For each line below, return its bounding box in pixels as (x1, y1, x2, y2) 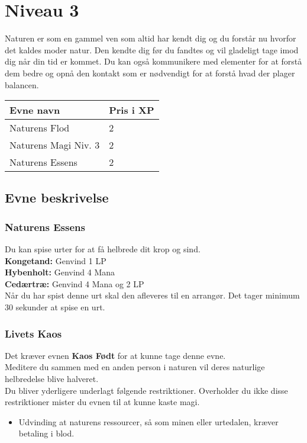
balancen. (5, 78, 39, 91)
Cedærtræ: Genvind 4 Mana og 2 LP (5, 277, 144, 290)
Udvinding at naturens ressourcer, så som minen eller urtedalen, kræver (18, 415, 279, 428)
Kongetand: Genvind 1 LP (5, 254, 106, 267)
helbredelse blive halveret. (5, 373, 99, 385)
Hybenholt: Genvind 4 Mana (5, 266, 115, 278)
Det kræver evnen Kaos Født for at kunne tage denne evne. (5, 349, 226, 361)
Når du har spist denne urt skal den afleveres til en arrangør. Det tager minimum (5, 289, 300, 301)
